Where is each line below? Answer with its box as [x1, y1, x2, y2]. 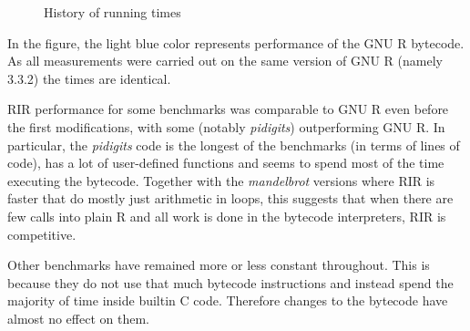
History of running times [44, 3, 181, 21]
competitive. [7, 224, 77, 243]
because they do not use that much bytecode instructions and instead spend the [7, 273, 454, 292]
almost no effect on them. [7, 308, 149, 327]
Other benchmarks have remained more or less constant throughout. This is [7, 255, 430, 274]
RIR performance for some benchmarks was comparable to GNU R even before [7, 99, 449, 119]
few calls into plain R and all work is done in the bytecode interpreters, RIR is [7, 206, 446, 225]
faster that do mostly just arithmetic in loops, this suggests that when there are [7, 189, 454, 208]
